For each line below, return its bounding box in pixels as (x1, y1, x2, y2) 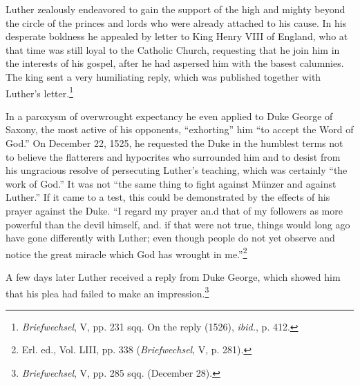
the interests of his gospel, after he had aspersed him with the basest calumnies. (6, 56, 344, 70)
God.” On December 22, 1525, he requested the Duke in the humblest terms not (6, 136, 343, 150)
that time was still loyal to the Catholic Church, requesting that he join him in (6, 42, 340, 57)
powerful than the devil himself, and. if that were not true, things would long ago (6, 217, 350, 231)
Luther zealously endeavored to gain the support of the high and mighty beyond (6, 2, 345, 16)
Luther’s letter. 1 (6, 83, 73, 100)
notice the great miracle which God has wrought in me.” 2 (6, 244, 247, 261)
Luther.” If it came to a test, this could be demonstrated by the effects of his (6, 190, 330, 204)
